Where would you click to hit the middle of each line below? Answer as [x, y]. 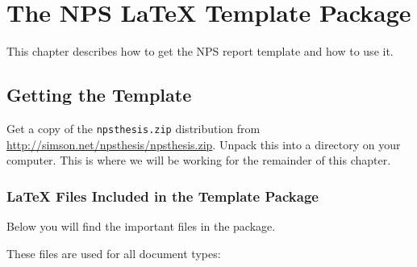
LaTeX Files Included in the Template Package [163, 196]
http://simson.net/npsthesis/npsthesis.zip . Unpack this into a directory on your [204, 144]
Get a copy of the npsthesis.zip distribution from [133, 128]
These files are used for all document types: [114, 253]
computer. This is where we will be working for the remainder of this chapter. [199, 160]
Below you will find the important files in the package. [141, 225]
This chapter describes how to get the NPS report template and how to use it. [200, 51]
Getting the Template [99, 95]
